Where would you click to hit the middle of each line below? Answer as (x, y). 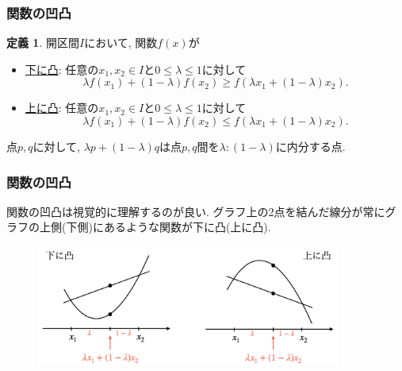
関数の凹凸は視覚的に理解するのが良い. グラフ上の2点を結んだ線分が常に (196, 211)
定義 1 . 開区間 (43, 43)
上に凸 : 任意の (62, 108)
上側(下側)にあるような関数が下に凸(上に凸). (155, 227)
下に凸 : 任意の (62, 69)
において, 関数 (121, 43)
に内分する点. (310, 146)
